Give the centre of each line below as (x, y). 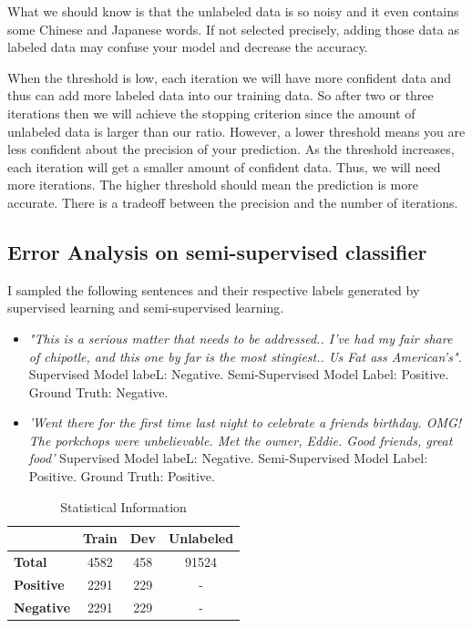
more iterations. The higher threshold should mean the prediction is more (213, 185)
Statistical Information (123, 506)
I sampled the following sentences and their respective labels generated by (214, 289)
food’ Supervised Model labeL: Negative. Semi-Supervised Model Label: (228, 458)
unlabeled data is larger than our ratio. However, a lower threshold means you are (236, 131)
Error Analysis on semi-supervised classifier (217, 251)
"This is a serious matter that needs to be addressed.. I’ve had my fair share (241, 338)
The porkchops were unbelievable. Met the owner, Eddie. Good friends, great (241, 440)
